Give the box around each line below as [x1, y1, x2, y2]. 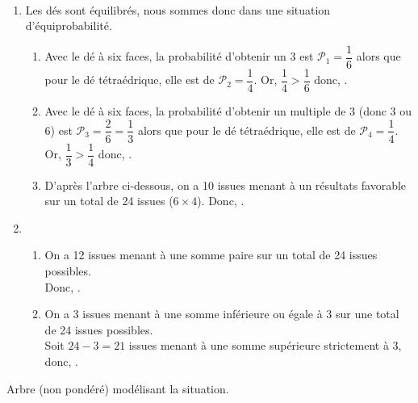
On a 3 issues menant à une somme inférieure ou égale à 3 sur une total [44, 305, 399, 322]
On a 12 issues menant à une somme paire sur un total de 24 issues [44, 246, 378, 263]
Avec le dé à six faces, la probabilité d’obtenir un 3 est [44, 48, 314, 65]
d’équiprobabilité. [25, 17, 112, 34]
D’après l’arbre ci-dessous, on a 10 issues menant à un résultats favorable [44, 176, 407, 193]
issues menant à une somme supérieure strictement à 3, [128, 337, 402, 354]
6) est [44, 121, 73, 138]
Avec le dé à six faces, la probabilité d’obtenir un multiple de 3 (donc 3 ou [44, 102, 412, 119]
